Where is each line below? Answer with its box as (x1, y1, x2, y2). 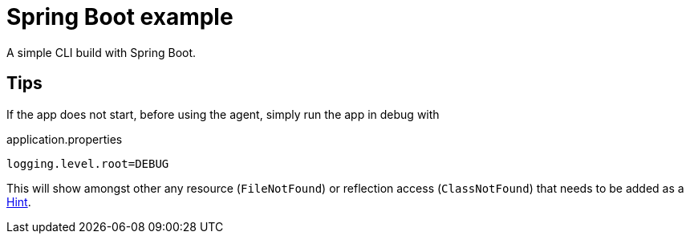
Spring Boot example (6, 3, 233, 31)
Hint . (6, 194, 31, 209)
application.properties (6, 132, 123, 146)
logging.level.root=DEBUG (6, 157, 169, 170)
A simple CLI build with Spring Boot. (6, 45, 197, 59)
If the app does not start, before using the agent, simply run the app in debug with (6, 107, 440, 121)
